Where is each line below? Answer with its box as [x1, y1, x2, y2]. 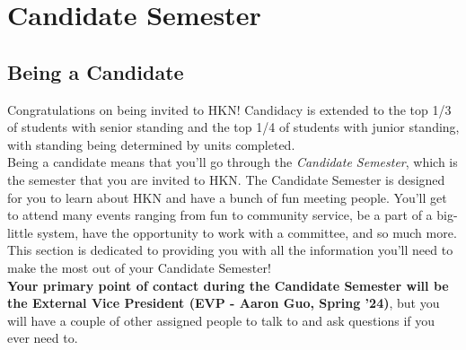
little [7, 223, 33, 241]
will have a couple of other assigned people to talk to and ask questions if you [7, 311, 435, 329]
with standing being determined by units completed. [7, 135, 295, 153]
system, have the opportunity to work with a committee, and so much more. [37, 223, 457, 241]
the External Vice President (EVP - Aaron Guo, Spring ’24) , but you [7, 293, 440, 312]
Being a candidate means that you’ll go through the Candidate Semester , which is [7, 153, 458, 171]
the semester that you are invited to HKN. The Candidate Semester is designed [7, 170, 445, 188]
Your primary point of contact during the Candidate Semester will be [7, 276, 449, 294]
